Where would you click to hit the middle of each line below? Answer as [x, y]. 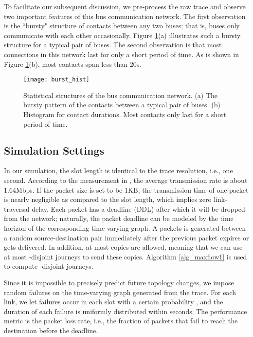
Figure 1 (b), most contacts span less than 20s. [73, 64]
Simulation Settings [54, 150]
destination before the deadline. [51, 330]
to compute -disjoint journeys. [49, 266]
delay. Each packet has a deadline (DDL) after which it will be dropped [138, 208]
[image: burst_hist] [57, 80]
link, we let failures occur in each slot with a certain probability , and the [114, 302]
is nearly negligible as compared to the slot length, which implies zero [108, 199]
